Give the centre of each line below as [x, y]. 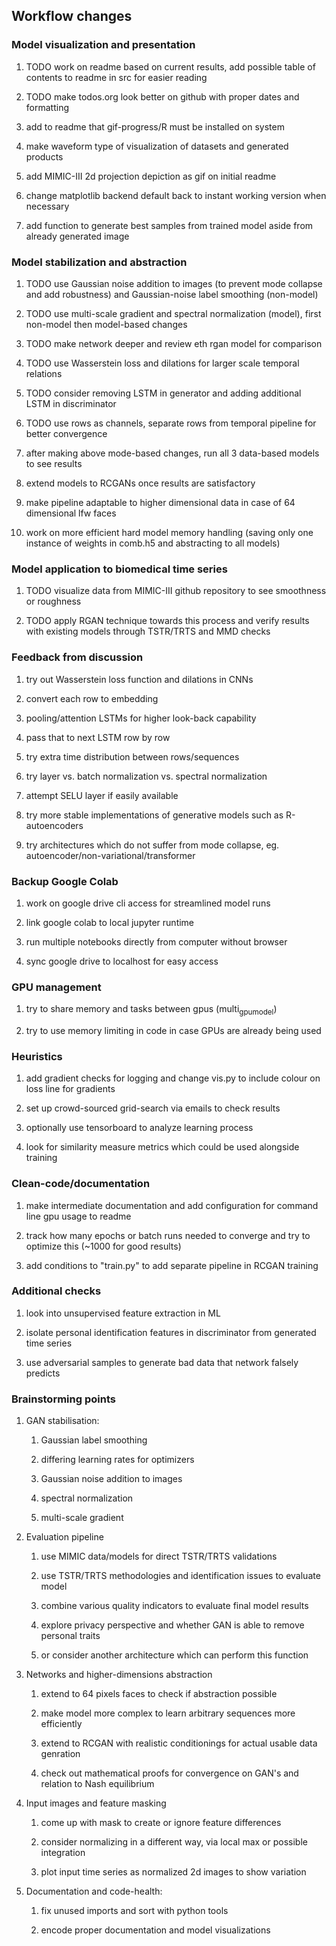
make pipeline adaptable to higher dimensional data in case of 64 [160, 502]
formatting [47, 107]
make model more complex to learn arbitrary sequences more [168, 1713]
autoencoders [54, 825]
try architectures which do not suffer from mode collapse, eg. [152, 845]
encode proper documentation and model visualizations [155, 1930]
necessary [47, 206]
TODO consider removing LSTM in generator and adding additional [163, 393]
